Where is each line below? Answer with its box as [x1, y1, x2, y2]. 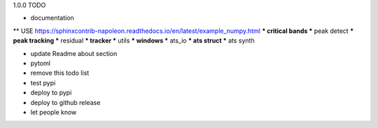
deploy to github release [30, 98, 101, 106]
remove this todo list [30, 69, 90, 77]
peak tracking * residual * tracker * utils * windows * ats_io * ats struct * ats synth [13, 36, 255, 45]
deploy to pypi [30, 88, 72, 97]
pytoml [30, 59, 50, 67]
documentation [30, 14, 75, 22]
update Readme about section [30, 49, 118, 57]
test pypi [30, 78, 56, 87]
